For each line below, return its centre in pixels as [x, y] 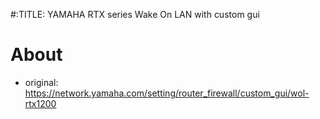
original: [41, 82]
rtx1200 [40, 103]
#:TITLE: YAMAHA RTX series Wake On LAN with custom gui [135, 14]
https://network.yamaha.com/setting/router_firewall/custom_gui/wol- [167, 93]
